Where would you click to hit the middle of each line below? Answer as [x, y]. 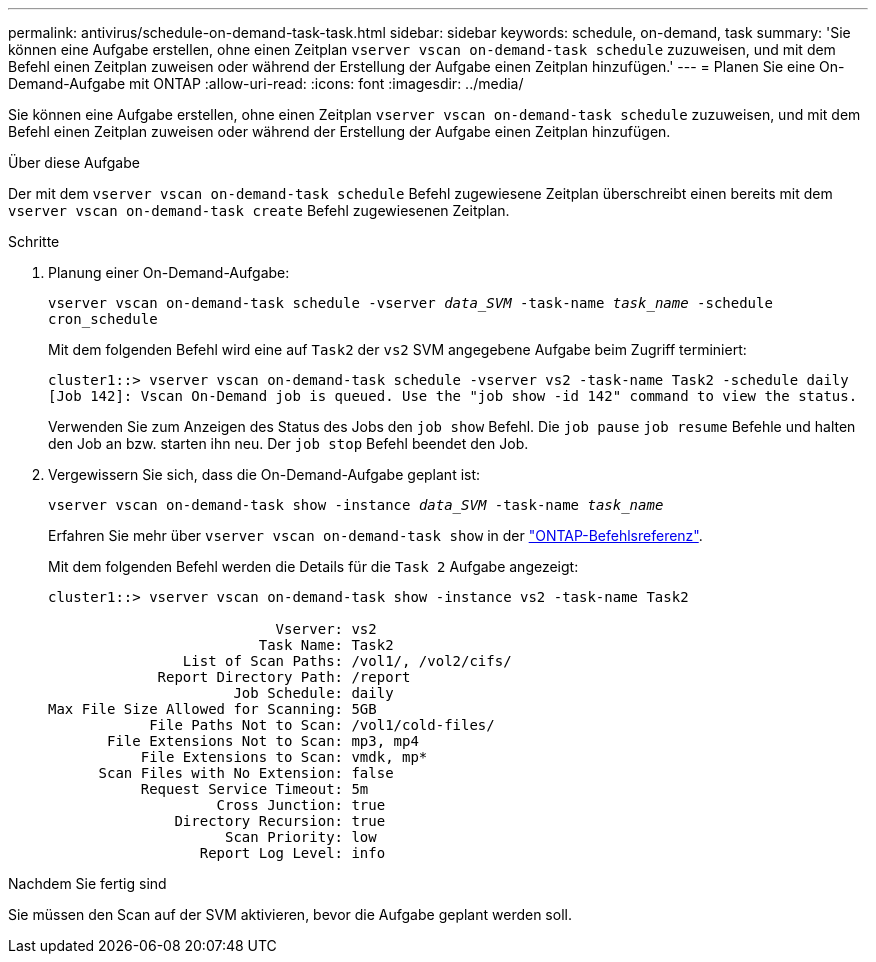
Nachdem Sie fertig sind [87, 883]
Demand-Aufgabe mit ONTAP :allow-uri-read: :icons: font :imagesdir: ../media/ [266, 83]
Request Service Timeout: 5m [254, 789]
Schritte [34, 241]
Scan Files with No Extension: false [246, 773]
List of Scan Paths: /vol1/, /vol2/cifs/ [347, 661]
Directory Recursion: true [280, 821]
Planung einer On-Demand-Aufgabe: [169, 272]
